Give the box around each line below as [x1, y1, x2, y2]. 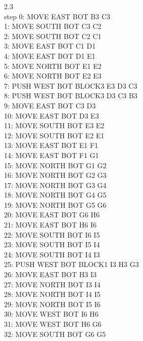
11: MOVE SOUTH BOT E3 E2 [4, 120, 105, 131]
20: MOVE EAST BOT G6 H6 [4, 209, 100, 220]
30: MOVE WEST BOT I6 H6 [4, 309, 99, 319]
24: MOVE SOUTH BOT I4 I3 [4, 249, 100, 259]
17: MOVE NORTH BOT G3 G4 [4, 179, 107, 190]
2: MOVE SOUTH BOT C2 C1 [4, 30, 102, 41]
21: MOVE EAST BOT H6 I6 [4, 219, 97, 230]
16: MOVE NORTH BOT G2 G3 [4, 170, 107, 180]
